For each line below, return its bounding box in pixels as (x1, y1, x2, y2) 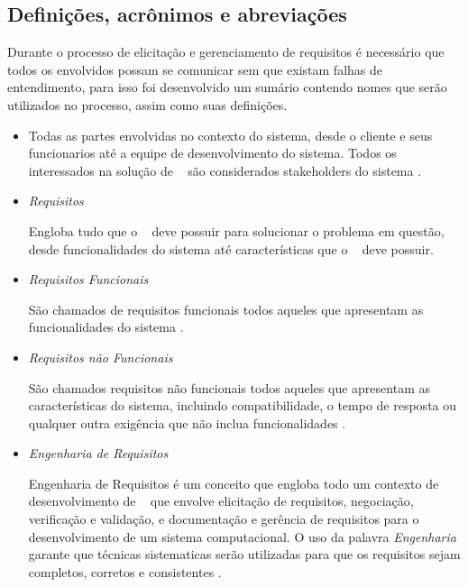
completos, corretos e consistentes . (28, 562, 222, 581)
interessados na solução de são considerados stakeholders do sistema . (28, 161, 422, 179)
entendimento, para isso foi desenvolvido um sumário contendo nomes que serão (7, 78, 447, 96)
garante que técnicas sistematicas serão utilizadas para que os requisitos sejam (28, 545, 461, 564)
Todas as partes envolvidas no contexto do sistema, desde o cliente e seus (28, 125, 433, 144)
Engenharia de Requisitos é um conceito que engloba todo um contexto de (28, 473, 439, 492)
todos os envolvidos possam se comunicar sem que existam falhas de (7, 60, 382, 78)
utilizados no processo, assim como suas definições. (7, 95, 288, 114)
